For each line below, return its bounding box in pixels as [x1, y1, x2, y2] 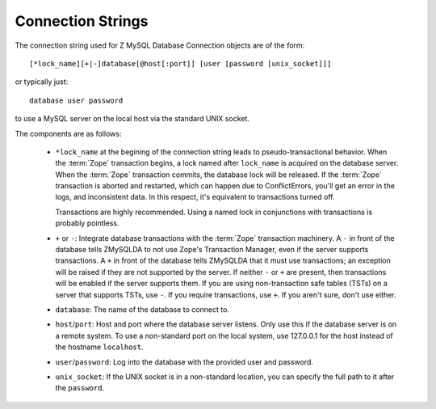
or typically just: [15, 77, 69, 86]
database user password [29, 95, 124, 105]
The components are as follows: [15, 129, 122, 138]
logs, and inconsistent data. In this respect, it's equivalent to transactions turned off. [55, 192, 335, 202]
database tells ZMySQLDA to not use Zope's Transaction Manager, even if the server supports [55, 245, 369, 255]
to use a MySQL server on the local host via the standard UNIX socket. [15, 114, 250, 124]
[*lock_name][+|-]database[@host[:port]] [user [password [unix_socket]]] [29, 59, 332, 68]
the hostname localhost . [55, 342, 145, 352]
